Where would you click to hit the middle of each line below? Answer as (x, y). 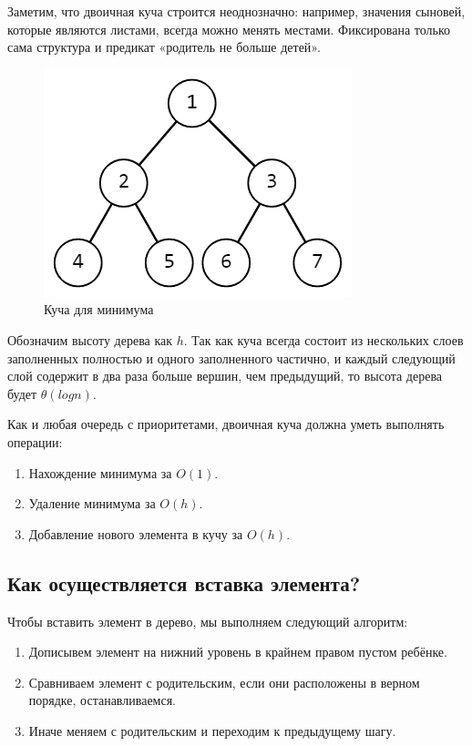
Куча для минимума (99, 309)
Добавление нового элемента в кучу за (136, 533)
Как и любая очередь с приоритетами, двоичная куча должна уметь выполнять (226, 424)
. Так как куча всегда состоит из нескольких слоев (323, 339)
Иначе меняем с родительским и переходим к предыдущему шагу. (212, 730)
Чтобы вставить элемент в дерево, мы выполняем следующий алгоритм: (208, 621)
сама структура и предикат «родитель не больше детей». (164, 47)
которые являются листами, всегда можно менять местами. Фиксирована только (229, 29)
